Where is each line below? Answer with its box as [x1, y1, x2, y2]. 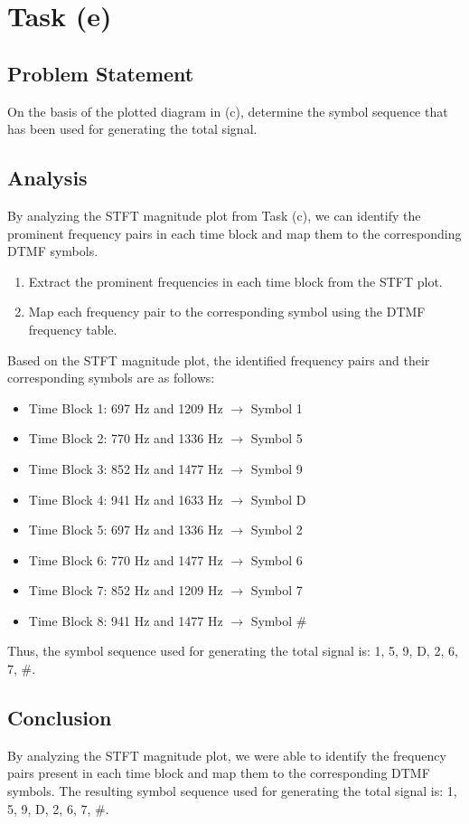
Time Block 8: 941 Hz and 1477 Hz [28, 611, 223, 630]
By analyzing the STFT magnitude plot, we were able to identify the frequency [7, 745, 446, 764]
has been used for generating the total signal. [7, 119, 258, 138]
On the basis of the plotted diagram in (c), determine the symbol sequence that [7, 101, 448, 120]
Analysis [7, 164, 88, 192]
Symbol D [250, 489, 306, 508]
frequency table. [28, 319, 117, 338]
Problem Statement [7, 59, 194, 87]
